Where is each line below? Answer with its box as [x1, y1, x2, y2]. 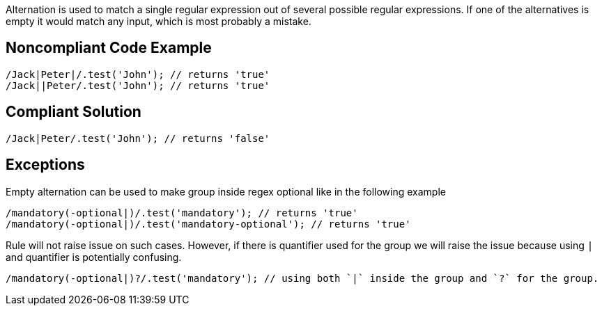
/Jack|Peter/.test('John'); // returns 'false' [6, 132, 270, 144]
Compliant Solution [6, 103, 141, 121]
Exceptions [6, 156, 85, 174]
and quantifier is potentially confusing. [6, 250, 182, 263]
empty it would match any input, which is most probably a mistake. [6, 15, 311, 27]
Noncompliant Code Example [6, 39, 212, 57]
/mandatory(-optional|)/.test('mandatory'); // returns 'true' [6, 207, 358, 218]
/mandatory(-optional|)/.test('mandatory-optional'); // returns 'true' [6, 218, 411, 230]
